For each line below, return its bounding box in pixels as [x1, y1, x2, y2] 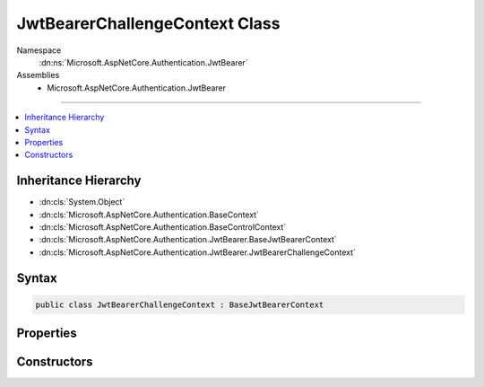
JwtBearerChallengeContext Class [16, 13, 281, 33]
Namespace [16, 45, 62, 56]
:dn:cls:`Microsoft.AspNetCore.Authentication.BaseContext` [39, 209, 260, 220]
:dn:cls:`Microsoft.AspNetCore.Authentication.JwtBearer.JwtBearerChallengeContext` [39, 247, 356, 258]
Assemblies [16, 70, 60, 81]
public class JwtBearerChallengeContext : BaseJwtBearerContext [35, 299, 324, 310]
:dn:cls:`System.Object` [39, 197, 125, 207]
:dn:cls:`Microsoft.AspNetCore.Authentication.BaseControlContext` [39, 221, 287, 233]
